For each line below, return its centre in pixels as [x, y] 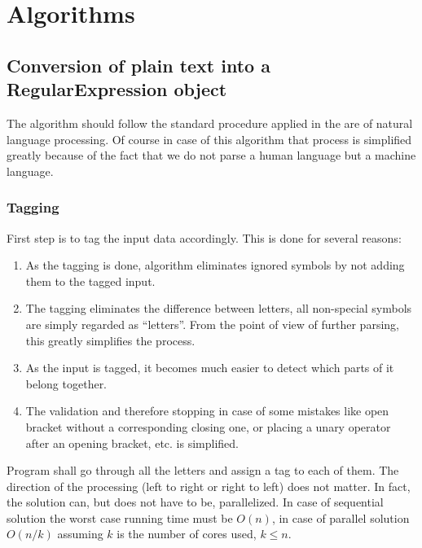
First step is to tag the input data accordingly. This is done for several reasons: [204, 237]
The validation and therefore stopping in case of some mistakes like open [207, 411]
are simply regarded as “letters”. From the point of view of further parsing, [212, 324]
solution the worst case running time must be [120, 517]
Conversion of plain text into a [138, 65]
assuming [80, 534]
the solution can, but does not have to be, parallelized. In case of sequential [195, 502]
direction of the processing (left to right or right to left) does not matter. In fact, [209, 486]
